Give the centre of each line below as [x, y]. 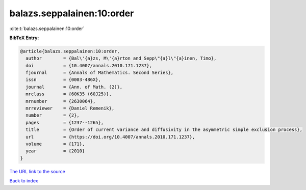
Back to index [24, 181]
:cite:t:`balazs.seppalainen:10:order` [47, 29]
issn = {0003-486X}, [63, 80]
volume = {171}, [55, 144]
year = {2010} [55, 151]
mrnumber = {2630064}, [61, 101]
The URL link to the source [37, 171]
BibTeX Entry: [24, 38]
